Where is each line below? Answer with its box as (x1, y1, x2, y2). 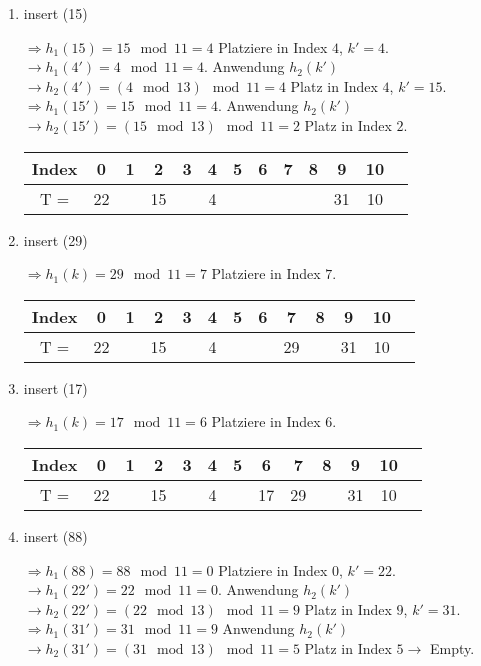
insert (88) (23, 525, 88, 546)
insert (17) (23, 377, 88, 398)
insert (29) (23, 229, 88, 250)
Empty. (429, 637, 475, 658)
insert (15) (23, 3, 88, 23)
